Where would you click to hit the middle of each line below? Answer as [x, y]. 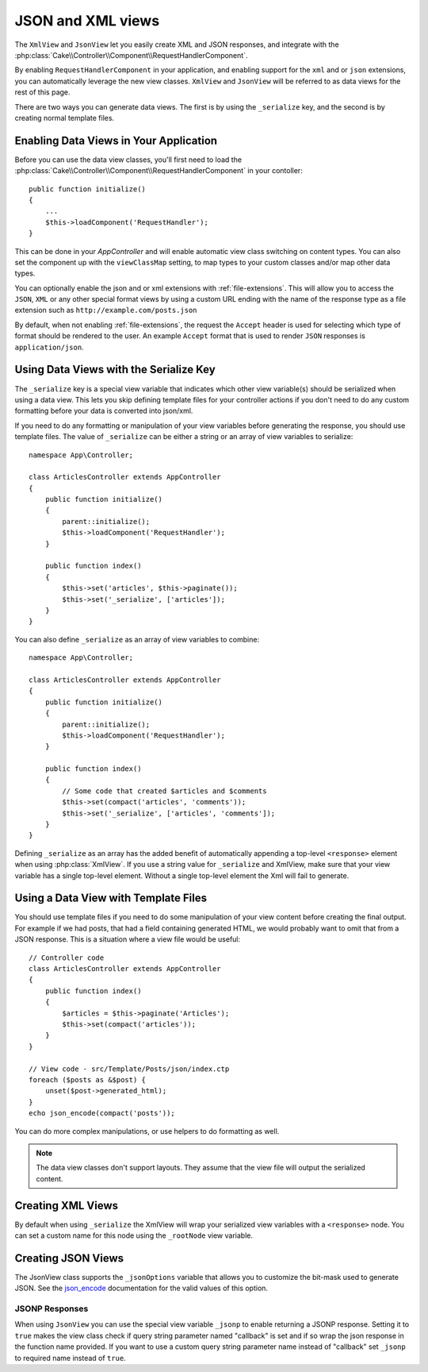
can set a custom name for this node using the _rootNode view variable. [134, 1235]
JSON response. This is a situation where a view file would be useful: [128, 939]
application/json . [49, 347]
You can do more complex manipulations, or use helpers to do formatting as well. [147, 1131]
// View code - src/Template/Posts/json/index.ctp [129, 1069]
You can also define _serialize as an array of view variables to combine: [137, 639]
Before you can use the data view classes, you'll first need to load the [128, 160]
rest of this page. [42, 92]
